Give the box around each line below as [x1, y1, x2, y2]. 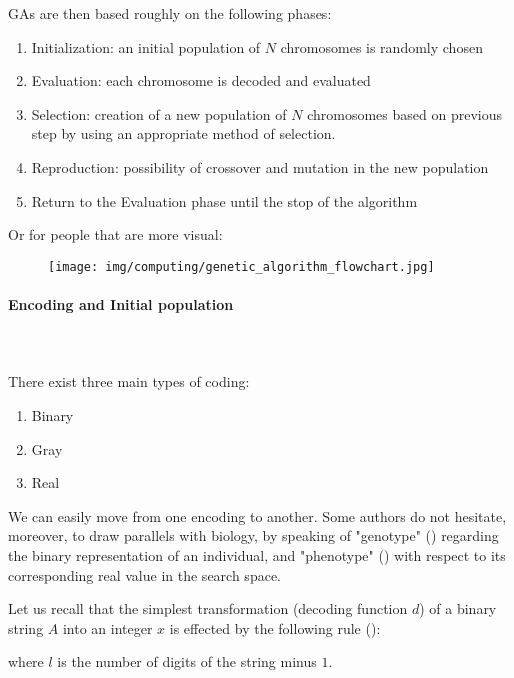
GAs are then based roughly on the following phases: [8, 3, 332, 23]
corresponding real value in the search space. [8, 564, 281, 585]
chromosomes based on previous [307, 103, 502, 124]
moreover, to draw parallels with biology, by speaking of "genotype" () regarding [8, 525, 499, 546]
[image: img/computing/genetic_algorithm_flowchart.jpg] [48, 259, 435, 274]
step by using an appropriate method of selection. [31, 123, 336, 144]
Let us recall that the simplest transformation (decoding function [8, 598, 408, 619]
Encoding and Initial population [8, 294, 234, 314]
